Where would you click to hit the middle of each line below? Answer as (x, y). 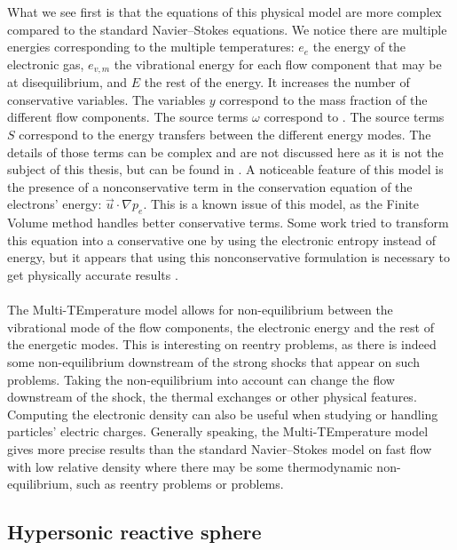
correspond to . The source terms (354, 117)
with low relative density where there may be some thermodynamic (190, 466)
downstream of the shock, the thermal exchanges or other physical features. (212, 397)
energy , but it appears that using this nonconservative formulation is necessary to (228, 257)
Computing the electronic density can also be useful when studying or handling (223, 414)
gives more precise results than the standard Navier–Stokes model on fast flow (220, 448)
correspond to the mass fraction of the (323, 99)
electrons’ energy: (55, 204)
